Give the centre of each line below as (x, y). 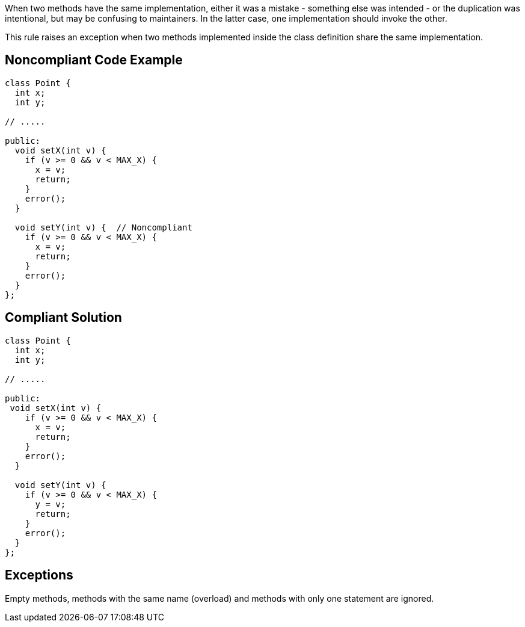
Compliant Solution (63, 318)
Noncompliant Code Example (94, 60)
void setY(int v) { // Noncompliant (103, 227)
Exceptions (39, 575)
